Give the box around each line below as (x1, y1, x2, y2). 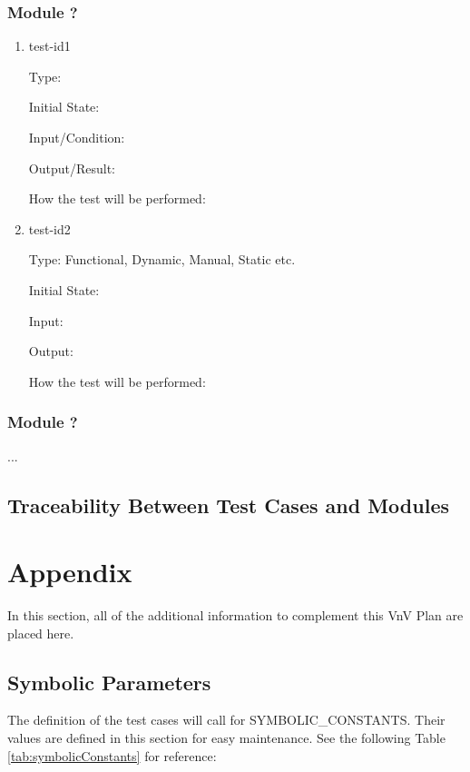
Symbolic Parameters (7, 668, 211, 696)
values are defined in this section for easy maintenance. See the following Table (7, 728, 446, 747)
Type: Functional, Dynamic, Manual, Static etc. (28, 250, 296, 269)
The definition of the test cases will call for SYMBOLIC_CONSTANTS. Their (7, 710, 446, 729)
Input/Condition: (28, 128, 125, 146)
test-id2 (28, 219, 71, 238)
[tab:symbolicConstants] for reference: (7, 746, 217, 765)
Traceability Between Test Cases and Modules (7, 490, 449, 519)
